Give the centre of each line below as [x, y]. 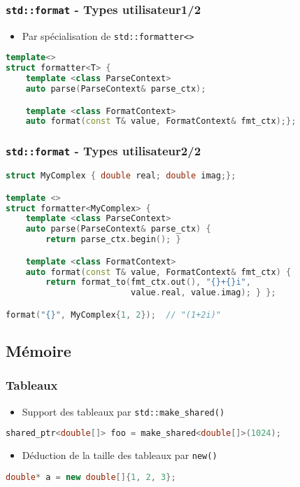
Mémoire [38, 351]
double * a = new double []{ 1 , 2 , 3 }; [91, 477]
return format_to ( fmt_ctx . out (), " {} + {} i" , [148, 282]
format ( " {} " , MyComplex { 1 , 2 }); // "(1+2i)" [113, 315]
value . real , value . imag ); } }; [203, 293]
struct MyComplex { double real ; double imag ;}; [121, 176]
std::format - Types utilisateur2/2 [103, 151]
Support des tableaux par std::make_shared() [123, 411]
